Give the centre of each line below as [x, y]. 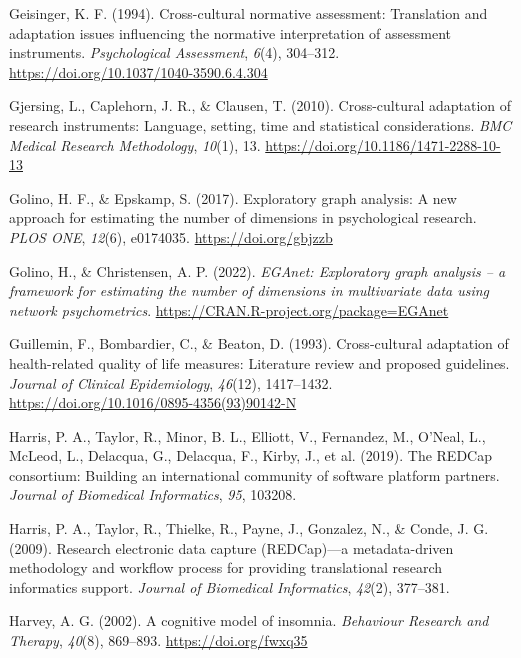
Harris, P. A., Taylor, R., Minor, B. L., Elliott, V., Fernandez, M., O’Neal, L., [247, 435]
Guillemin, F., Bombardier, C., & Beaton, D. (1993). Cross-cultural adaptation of [259, 343]
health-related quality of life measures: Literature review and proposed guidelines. [259, 362]
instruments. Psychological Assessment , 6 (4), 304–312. [174, 52]
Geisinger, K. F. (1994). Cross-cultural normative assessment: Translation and [248, 13]
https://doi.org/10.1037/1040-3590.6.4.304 [138, 71]
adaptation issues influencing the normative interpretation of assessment [230, 32]
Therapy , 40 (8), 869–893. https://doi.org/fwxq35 [158, 640]
